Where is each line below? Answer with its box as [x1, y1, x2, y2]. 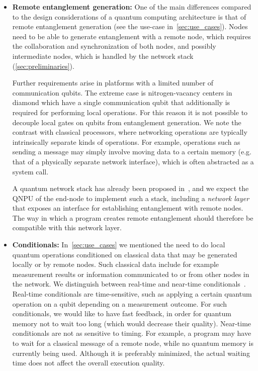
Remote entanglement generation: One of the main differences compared [12, 2, 251, 12]
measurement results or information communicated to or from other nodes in [12, 268, 249, 279]
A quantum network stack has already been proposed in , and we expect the [12, 183, 249, 194]
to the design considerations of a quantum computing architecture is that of [12, 11, 246, 22]
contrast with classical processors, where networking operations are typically [12, 127, 247, 137]
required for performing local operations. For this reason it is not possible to [12, 107, 248, 117]
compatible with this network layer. [12, 222, 122, 233]
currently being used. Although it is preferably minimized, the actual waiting [12, 347, 250, 358]
